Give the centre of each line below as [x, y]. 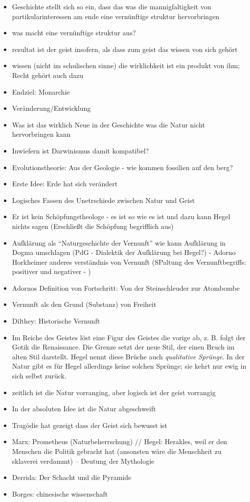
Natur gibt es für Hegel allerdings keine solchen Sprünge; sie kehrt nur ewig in [129, 366]
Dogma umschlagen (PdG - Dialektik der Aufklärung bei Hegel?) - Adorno [124, 252]
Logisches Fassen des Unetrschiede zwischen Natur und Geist [103, 200]
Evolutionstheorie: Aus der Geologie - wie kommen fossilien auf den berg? [122, 167]
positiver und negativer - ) [51, 271]
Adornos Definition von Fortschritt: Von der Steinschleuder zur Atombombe [126, 288]
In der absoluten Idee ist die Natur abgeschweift [84, 409]
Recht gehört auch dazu [48, 75]
